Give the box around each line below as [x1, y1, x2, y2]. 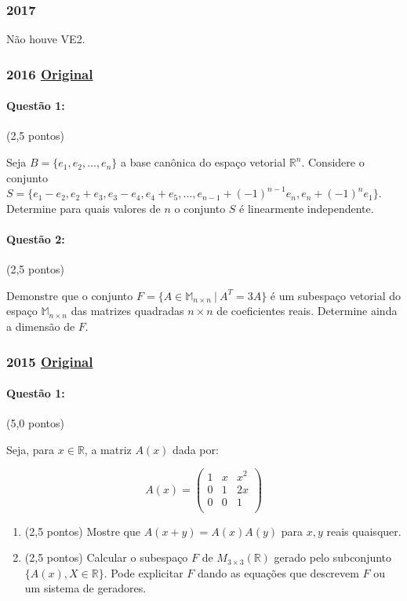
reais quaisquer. [326, 522, 402, 539]
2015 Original [6, 351, 93, 371]
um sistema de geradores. [24, 580, 147, 596]
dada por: [173, 441, 219, 457]
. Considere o [301, 154, 365, 170]
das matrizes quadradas [71, 302, 184, 319]
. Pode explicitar [104, 564, 184, 581]
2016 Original [6, 64, 93, 83]
